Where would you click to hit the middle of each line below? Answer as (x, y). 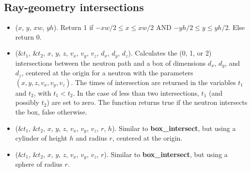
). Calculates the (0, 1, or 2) (170, 53)
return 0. (28, 36)
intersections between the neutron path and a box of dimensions (110, 63)
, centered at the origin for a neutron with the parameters (107, 73)
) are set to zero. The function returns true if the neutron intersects (147, 102)
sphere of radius (39, 164)
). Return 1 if (73, 27)
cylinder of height (41, 138)
